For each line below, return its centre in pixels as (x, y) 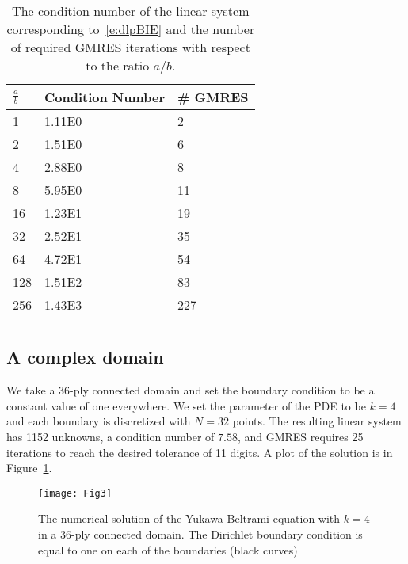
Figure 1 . (29, 468)
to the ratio (118, 65)
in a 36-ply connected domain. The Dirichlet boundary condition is (200, 534)
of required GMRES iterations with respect (130, 47)
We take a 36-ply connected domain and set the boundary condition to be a (191, 390)
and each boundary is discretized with (99, 421)
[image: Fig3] (75, 493)
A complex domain (85, 357)
